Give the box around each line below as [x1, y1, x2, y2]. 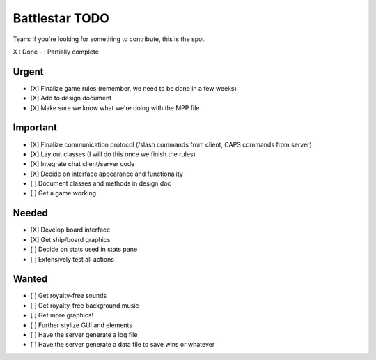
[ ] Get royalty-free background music [30, 301, 139, 310]
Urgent [13, 66, 44, 77]
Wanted [13, 273, 48, 285]
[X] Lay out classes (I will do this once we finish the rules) [30, 150, 196, 158]
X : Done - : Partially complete [13, 47, 99, 56]
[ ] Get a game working [30, 189, 97, 197]
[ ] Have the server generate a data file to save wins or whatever [30, 340, 215, 349]
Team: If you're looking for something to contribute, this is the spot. [13, 35, 206, 43]
